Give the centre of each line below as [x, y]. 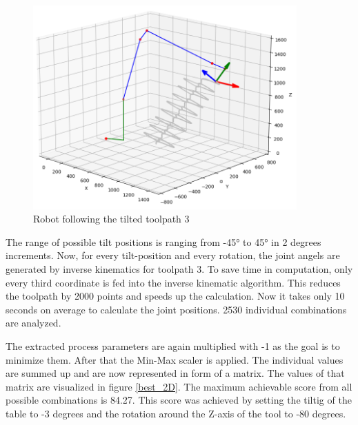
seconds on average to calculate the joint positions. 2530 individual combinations [176, 309]
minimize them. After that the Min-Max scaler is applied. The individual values [175, 359]
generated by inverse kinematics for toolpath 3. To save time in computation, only [179, 269]
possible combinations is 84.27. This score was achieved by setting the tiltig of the [179, 400]
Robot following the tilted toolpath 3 [111, 219]
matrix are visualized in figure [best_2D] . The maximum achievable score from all [179, 386]
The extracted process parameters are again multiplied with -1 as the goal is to [173, 346]
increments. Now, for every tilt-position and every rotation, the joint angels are [173, 255]
